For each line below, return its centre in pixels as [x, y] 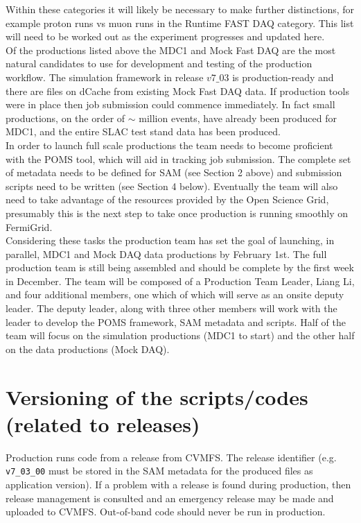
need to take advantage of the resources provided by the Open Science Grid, [167, 199]
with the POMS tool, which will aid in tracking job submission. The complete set [178, 158]
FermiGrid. [29, 226]
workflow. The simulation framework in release [105, 77]
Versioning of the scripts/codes [157, 396]
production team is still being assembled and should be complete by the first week [180, 267]
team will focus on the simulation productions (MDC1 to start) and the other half [180, 335]
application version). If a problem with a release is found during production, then [178, 484]
